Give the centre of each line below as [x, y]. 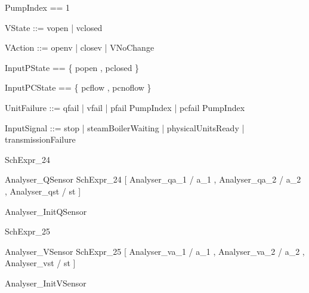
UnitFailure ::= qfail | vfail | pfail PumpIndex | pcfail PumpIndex [125, 107]
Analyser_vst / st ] [40, 263]
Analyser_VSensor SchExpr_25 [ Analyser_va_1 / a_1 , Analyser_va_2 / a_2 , [155, 251]
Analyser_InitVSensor [46, 283]
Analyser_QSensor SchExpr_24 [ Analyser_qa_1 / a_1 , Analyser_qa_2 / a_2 [153, 179]
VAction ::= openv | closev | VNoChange [80, 47]
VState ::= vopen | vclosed [54, 27]
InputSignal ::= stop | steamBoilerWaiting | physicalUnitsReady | [125, 127]
